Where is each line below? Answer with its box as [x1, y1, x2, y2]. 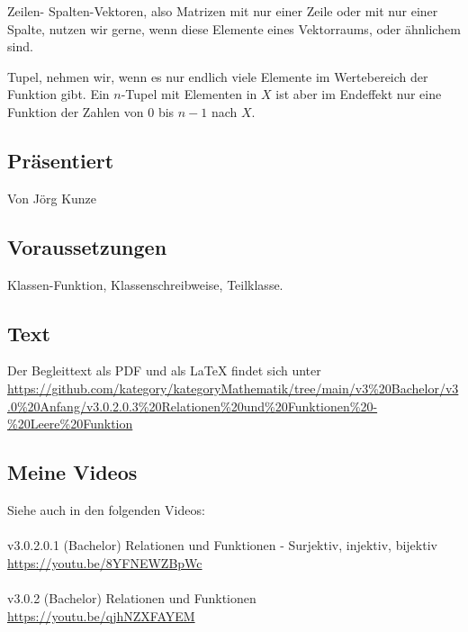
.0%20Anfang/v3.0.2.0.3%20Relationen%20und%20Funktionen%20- [7, 396, 378, 415]
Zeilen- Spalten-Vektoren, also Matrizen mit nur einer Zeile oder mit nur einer [7, 2, 438, 20]
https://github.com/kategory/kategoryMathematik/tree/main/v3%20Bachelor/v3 [7, 378, 459, 397]
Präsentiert [7, 146, 114, 174]
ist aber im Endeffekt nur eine [275, 85, 442, 104]
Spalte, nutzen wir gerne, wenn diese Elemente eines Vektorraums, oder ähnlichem [7, 19, 461, 38]
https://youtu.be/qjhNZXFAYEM [7, 606, 195, 625]
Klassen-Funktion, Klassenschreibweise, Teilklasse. [7, 275, 283, 293]
